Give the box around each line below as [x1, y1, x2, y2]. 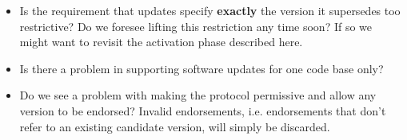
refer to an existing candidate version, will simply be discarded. [19, 118, 330, 134]
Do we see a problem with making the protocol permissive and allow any [19, 87, 377, 103]
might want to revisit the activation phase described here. [19, 33, 303, 50]
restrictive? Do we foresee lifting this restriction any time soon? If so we [19, 17, 373, 34]
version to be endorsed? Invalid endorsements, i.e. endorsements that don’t [19, 102, 386, 119]
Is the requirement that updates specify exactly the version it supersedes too [19, 2, 401, 18]
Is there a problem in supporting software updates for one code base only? [19, 60, 384, 76]
